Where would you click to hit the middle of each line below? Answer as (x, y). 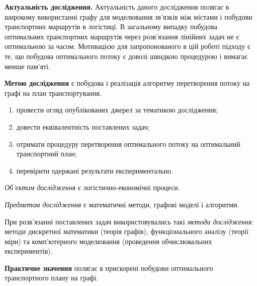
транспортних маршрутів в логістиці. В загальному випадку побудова (111, 26)
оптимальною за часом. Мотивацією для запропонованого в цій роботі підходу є (128, 46)
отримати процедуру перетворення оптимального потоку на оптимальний (128, 144)
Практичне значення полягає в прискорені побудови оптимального (109, 268)
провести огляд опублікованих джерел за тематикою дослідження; (117, 110)
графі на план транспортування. (53, 93)
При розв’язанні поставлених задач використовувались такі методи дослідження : (129, 221)
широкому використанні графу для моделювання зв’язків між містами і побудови (128, 16)
